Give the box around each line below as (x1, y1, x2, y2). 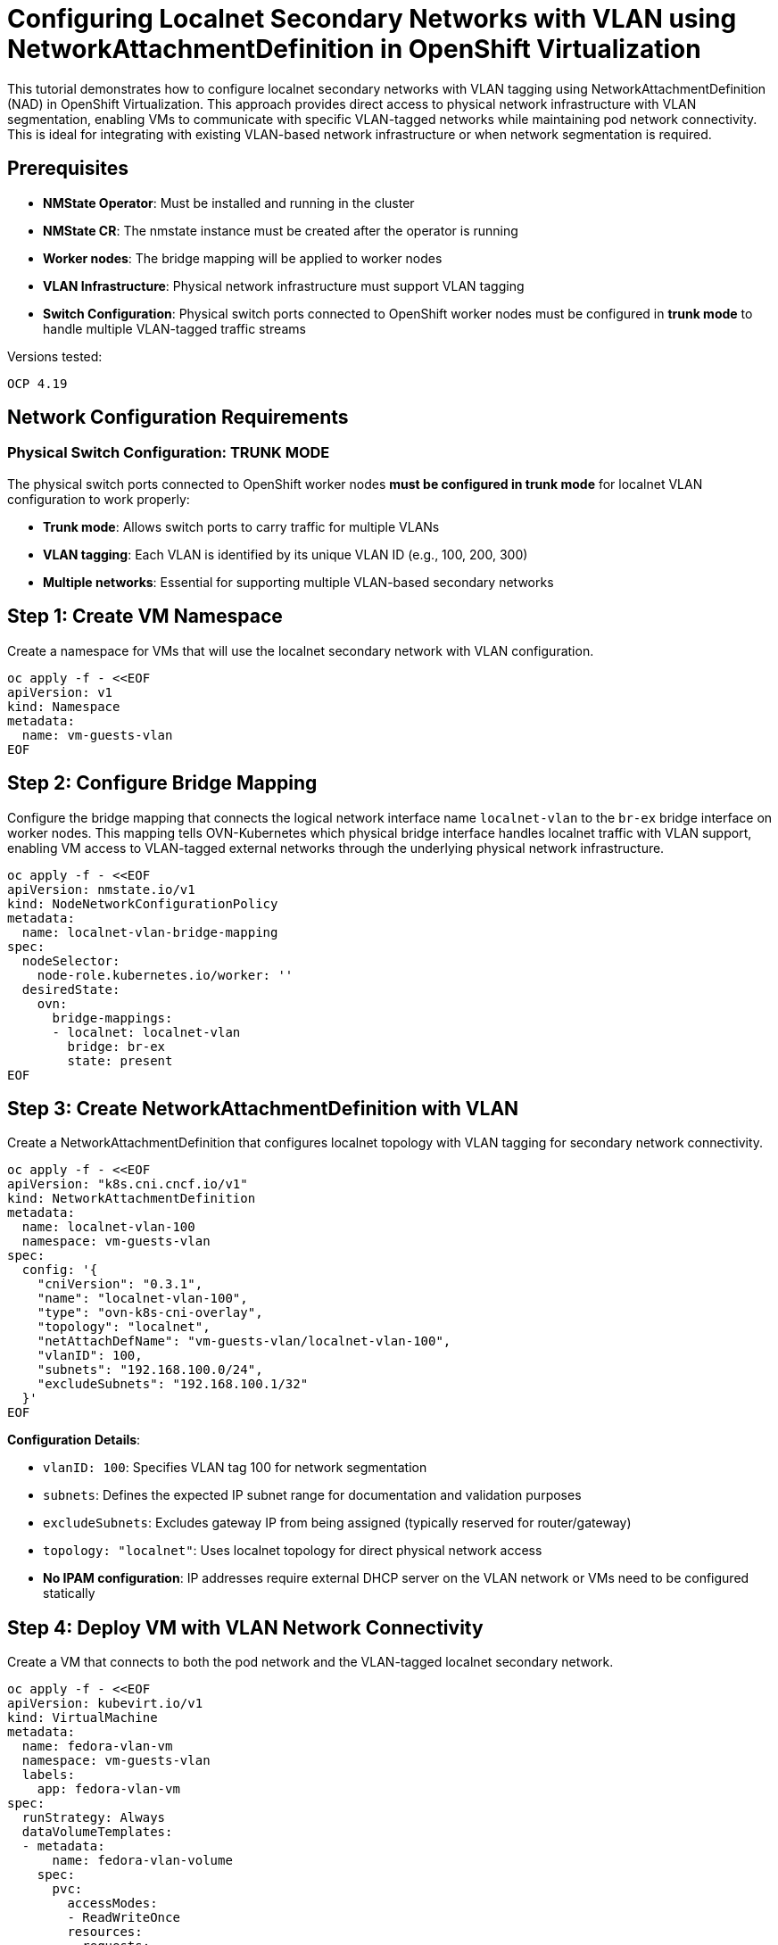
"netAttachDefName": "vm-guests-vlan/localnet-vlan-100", (37, 1334, 451, 1349)
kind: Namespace (7, 699, 120, 714)
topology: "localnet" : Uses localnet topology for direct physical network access (43, 1543, 542, 1559)
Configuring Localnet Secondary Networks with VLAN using (7, 4, 737, 34)
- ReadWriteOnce (67, 1910, 180, 1925)
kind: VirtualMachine (7, 1710, 158, 1726)
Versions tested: (7, 348, 103, 364)
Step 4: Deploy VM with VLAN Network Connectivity (7, 1616, 484, 1639)
